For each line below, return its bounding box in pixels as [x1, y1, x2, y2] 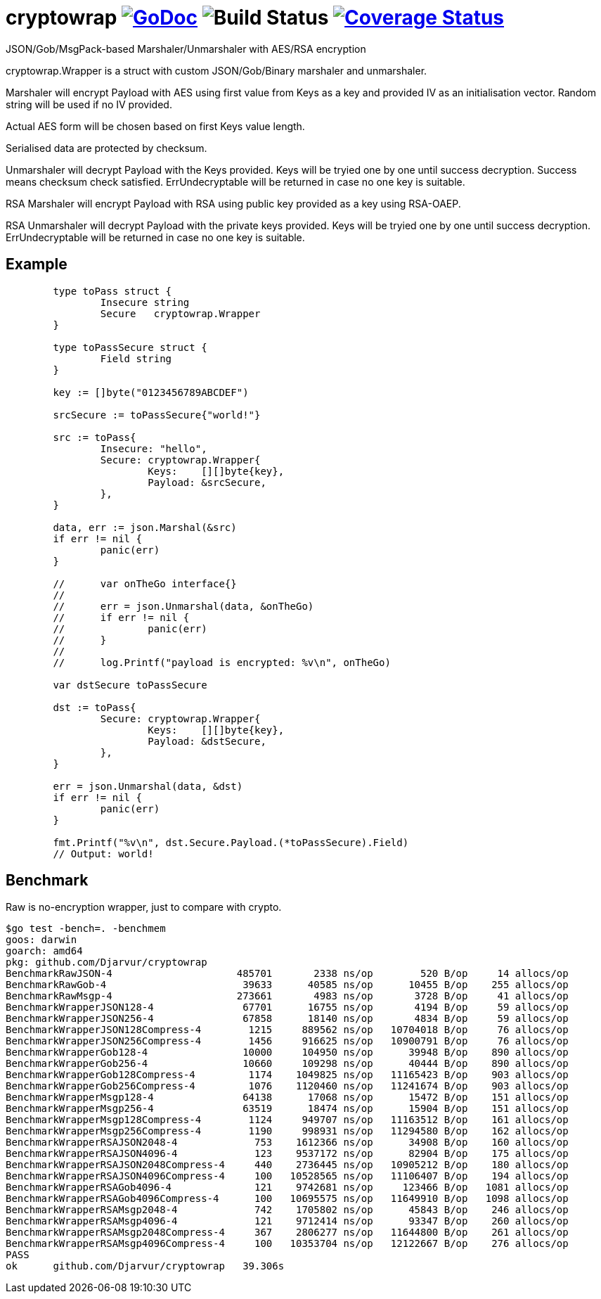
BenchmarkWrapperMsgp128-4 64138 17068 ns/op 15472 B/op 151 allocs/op [6, 1092, 569, 1103]
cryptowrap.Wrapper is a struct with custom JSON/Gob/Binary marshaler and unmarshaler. [6, 64, 427, 77]
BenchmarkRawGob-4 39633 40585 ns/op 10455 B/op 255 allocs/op [6, 979, 569, 991]
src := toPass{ [53, 431, 136, 443]
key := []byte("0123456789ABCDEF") [53, 386, 249, 398]
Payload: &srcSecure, [148, 476, 266, 488]
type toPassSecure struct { [53, 341, 207, 353]
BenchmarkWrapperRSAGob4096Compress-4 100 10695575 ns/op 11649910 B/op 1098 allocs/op [6, 1193, 569, 1205]
